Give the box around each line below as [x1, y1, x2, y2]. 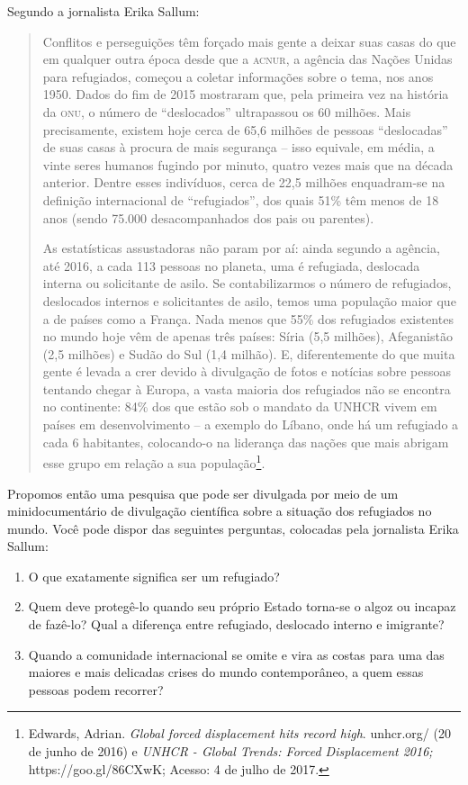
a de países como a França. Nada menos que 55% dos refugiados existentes [42, 309, 454, 328]
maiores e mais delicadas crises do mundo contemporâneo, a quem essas [28, 663, 424, 681]
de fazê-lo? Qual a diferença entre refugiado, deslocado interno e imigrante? [28, 615, 445, 634]
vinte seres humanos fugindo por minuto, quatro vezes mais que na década [42, 155, 454, 174]
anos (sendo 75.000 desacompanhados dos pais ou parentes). [42, 208, 374, 227]
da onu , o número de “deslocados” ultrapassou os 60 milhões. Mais [42, 102, 411, 121]
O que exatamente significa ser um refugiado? [28, 566, 280, 585]
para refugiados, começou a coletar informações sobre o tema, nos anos [42, 67, 434, 86]
